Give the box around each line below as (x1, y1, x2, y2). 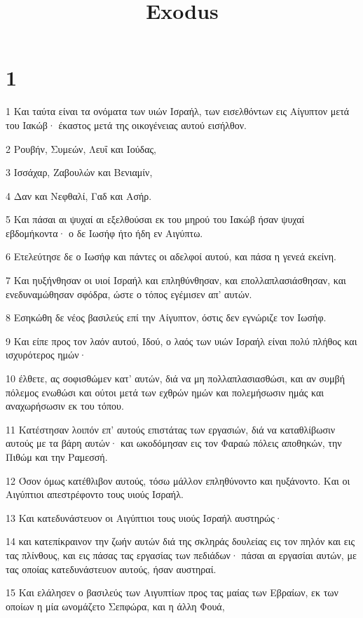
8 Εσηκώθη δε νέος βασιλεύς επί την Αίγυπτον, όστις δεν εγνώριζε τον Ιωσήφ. (6, 310, 327, 325)
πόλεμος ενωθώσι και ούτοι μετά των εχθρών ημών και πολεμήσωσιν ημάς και (6, 384, 324, 399)
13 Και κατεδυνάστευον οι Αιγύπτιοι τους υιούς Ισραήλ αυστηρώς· (6, 510, 282, 525)
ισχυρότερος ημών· (6, 347, 87, 362)
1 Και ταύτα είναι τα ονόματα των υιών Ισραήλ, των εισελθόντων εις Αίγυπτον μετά (6, 104, 350, 119)
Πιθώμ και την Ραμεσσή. (6, 450, 108, 464)
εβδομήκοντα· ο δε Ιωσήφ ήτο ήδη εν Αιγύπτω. (6, 225, 203, 240)
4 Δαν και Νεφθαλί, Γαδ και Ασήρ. (6, 188, 152, 203)
